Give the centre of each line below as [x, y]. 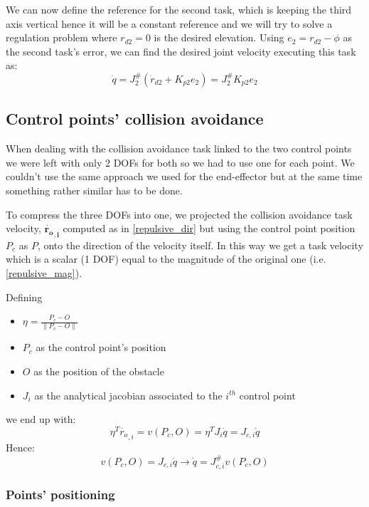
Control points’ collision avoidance [135, 119]
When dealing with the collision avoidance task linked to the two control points [179, 148]
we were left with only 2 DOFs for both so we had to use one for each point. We [180, 162]
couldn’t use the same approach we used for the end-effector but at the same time [184, 176]
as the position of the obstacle [99, 371]
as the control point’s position [101, 347]
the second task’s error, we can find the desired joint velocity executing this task [181, 51]
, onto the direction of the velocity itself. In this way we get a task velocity [200, 245]
